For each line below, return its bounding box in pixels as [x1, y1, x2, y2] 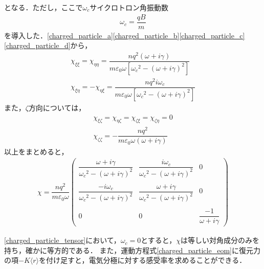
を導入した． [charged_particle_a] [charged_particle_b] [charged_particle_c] [4, 30, 245, 40]
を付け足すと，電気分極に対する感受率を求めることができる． [39, 255, 247, 265]
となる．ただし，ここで [4, 2, 83, 12]
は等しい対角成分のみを [181, 235, 260, 245]
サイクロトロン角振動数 [90, 2, 169, 12]
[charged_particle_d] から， [4, 40, 92, 51]
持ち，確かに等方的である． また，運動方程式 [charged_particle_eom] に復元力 [4, 244, 260, 255]
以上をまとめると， [4, 146, 69, 156]
